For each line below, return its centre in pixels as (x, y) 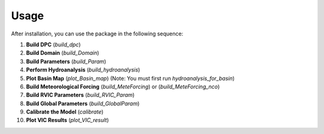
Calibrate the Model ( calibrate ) (65, 112)
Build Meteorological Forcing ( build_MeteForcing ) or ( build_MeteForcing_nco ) (123, 87)
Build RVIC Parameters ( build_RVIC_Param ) (80, 95)
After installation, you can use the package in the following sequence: (97, 34)
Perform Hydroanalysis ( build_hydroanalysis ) (83, 70)
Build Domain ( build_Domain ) (63, 53)
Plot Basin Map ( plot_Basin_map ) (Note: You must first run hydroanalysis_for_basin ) (130, 78)
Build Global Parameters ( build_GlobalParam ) (83, 103)
